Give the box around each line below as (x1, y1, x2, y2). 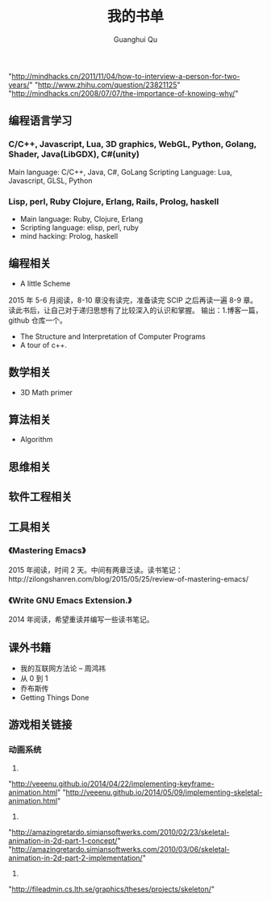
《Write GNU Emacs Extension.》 (8, 595, 132, 606)
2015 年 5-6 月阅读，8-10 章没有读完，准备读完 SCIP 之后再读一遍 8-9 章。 (8, 295, 258, 305)
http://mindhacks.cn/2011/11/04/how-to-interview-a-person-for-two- (11, 71, 240, 81)
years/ (8, 80, 30, 90)
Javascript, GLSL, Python (8, 175, 93, 186)
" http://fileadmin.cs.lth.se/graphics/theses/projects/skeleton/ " (8, 884, 215, 894)
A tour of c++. (19, 340, 67, 349)
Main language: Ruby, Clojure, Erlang (19, 214, 144, 223)
